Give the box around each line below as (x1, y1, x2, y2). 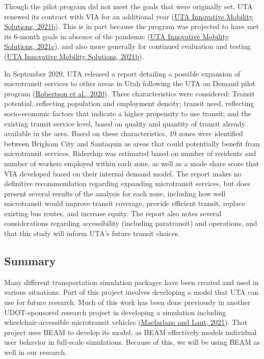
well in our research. (4, 347, 67, 357)
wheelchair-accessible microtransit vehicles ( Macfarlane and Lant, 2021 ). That (4, 317, 248, 327)
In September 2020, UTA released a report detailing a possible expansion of (4, 68, 241, 79)
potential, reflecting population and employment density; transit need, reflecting (4, 98, 254, 109)
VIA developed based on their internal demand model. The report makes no (4, 168, 242, 178)
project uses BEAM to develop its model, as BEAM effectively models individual (4, 326, 257, 337)
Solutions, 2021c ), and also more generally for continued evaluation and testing (4, 41, 251, 52)
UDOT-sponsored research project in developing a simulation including (4, 306, 226, 317)
